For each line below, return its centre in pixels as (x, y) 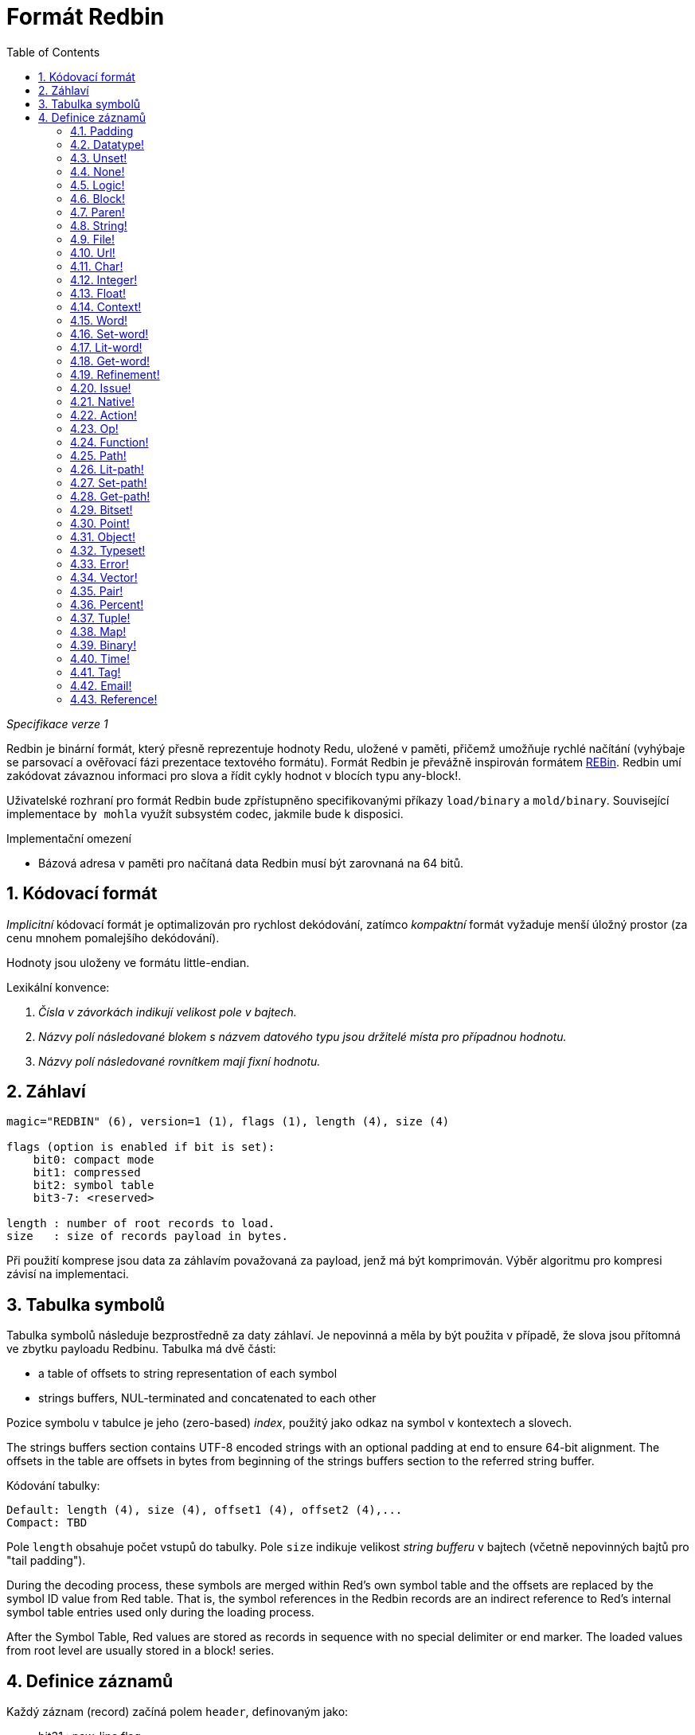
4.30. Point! (100, 523)
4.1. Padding (102, 131)
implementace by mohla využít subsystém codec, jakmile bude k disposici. (205, 813)
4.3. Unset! (99, 158)
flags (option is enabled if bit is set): (141, 1147)
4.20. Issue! (101, 388)
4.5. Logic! (98, 185)
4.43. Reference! (114, 699)
